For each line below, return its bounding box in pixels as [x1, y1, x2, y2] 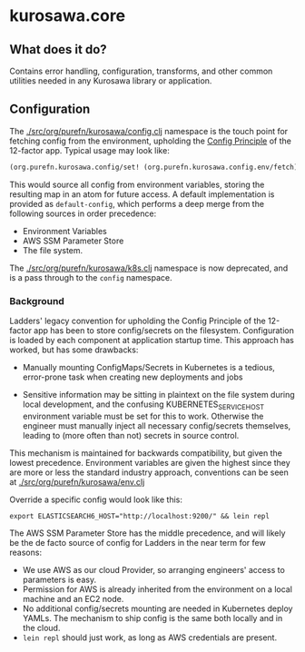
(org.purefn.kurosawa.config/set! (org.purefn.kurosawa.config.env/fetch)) [9, 163, 302, 172]
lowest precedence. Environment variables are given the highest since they [9, 457, 290, 468]
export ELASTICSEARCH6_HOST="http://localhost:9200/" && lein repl [9, 511, 271, 520]
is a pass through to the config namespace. [9, 272, 172, 282]
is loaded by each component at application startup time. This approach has [9, 334, 295, 345]
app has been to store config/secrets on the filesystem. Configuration [33, 324, 295, 336]
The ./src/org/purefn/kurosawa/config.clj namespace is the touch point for [9, 125, 289, 136]
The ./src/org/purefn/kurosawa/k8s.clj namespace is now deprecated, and [9, 262, 289, 273]
